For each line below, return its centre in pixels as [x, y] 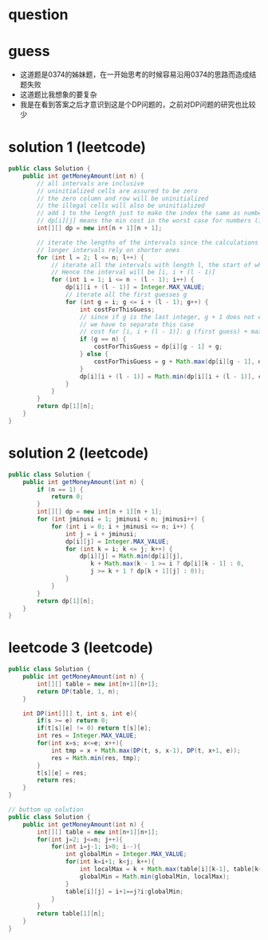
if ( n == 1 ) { [60, 490]
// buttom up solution [46, 810]
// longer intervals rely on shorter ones [108, 250]
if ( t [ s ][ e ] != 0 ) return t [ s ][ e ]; [94, 728]
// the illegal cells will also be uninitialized [121, 206]
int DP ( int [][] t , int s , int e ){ [80, 714]
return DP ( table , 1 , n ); [78, 691]
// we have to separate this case [137, 324]
